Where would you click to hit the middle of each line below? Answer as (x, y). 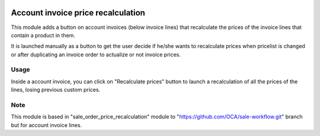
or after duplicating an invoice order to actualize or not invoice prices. (96, 54)
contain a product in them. (43, 35)
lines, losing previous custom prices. (56, 90)
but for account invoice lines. (47, 125)
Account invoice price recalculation (78, 13)
